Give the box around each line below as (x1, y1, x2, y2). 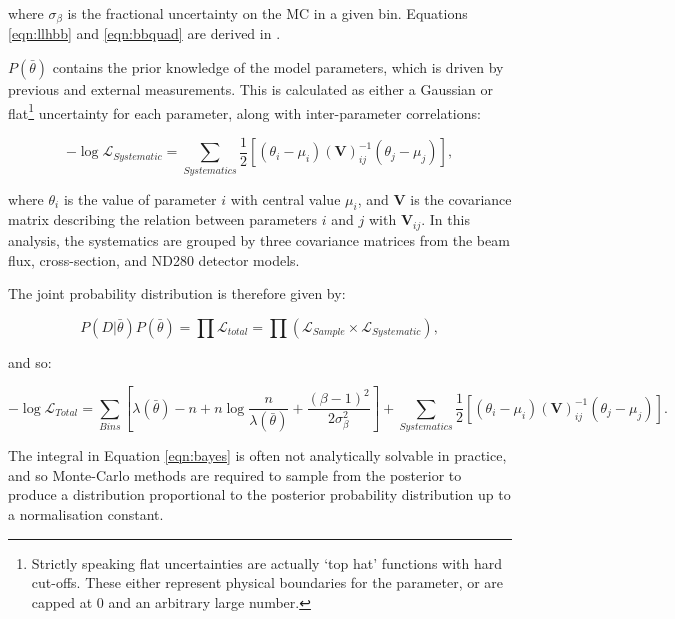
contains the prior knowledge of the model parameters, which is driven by (52, 57, 504, 78)
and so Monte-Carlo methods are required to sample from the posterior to (8, 464, 462, 485)
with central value (230, 188, 341, 209)
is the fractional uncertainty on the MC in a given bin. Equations (67, 3, 468, 23)
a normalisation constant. (8, 503, 164, 524)
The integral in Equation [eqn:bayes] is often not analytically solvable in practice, (8, 445, 507, 466)
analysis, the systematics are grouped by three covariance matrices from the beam (8, 229, 510, 250)
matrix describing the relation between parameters (8, 209, 318, 230)
